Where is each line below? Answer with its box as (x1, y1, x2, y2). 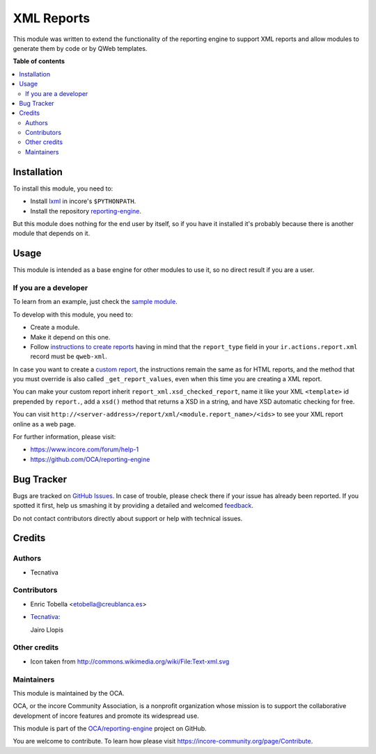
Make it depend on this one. (30, 332, 111, 341)
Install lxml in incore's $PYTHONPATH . (30, 197, 136, 205)
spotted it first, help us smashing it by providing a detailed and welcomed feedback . (13, 502, 254, 510)
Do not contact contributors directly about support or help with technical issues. (13, 514, 243, 522)
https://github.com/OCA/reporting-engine (30, 455, 150, 463)
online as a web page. (13, 419, 77, 428)
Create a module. (30, 323, 80, 332)
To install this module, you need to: (13, 184, 113, 193)
